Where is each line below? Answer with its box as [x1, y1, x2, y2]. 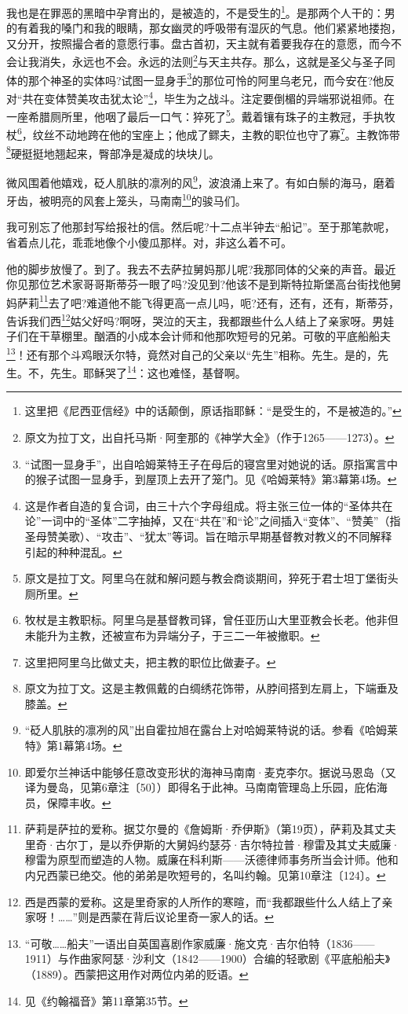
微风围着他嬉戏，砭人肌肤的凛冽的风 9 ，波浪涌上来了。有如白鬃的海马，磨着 [6, 171, 395, 190]
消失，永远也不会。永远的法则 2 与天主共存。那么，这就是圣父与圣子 [38, 51, 384, 70]
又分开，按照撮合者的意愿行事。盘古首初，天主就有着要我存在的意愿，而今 [6, 35, 391, 51]
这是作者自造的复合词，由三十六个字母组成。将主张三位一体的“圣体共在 [24, 497, 393, 513]
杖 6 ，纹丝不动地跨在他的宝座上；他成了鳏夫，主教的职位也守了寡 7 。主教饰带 [6, 124, 400, 143]
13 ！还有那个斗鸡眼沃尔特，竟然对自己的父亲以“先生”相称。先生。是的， [6, 344, 377, 362]
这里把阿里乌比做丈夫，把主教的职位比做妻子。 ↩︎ [24, 653, 276, 670]
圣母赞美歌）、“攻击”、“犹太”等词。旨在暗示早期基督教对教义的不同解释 [24, 527, 392, 544]
